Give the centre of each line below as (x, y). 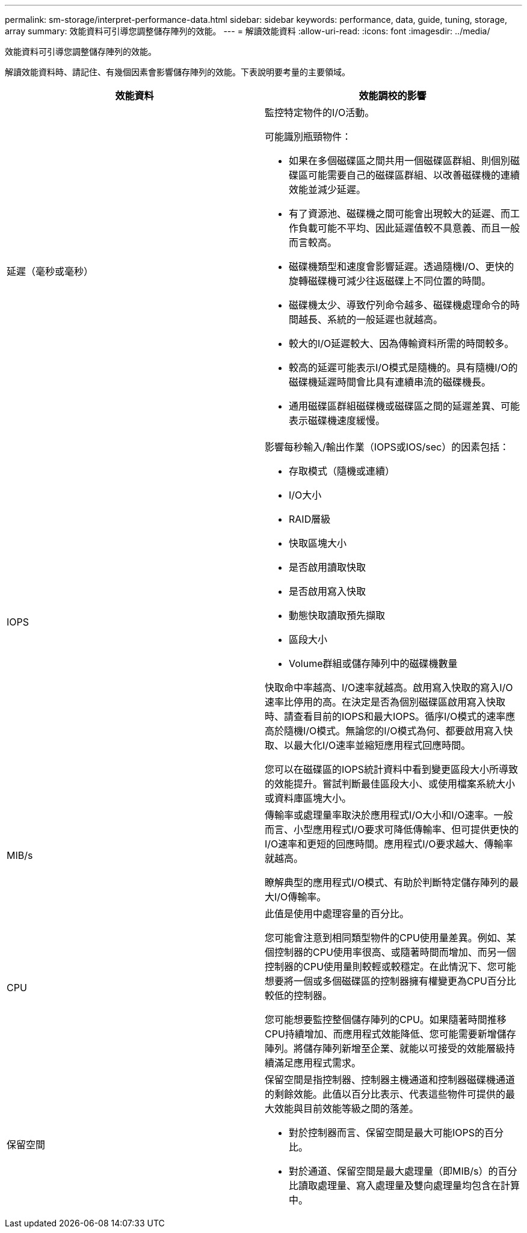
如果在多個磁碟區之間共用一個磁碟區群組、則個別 (400, 161)
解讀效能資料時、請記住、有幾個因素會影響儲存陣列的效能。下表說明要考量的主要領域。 (177, 72)
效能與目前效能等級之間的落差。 (347, 1108)
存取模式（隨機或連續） (342, 471)
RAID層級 (310, 519)
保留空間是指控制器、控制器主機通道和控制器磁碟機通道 (390, 1080)
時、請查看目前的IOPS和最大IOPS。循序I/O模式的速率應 (390, 716)
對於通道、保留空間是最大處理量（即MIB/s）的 (393, 1171)
